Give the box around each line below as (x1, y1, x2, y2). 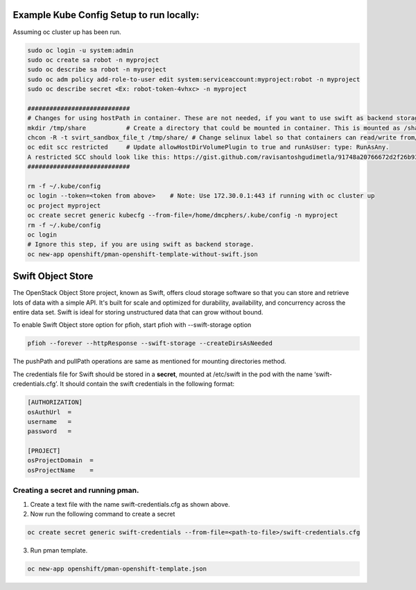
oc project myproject (27, 201, 101, 210)
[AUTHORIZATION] (27, 398, 83, 406)
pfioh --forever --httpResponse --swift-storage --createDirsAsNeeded (27, 339, 273, 347)
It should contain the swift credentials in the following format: (60, 380, 235, 388)
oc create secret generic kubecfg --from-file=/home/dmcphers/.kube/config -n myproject (27, 212, 339, 219)
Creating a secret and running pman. (12, 486, 139, 496)
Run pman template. (30, 546, 88, 555)
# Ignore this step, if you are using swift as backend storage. (27, 240, 254, 248)
